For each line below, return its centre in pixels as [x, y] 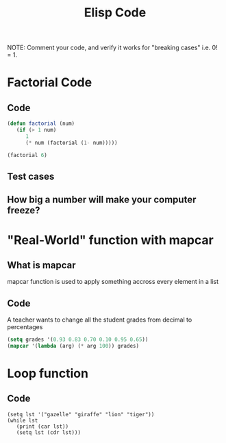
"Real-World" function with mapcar [110, 240]
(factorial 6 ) [27, 155]
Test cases [31, 176]
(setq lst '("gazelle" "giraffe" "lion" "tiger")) [81, 414]
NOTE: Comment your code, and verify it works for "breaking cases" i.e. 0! [112, 48]
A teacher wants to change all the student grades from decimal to [100, 320]
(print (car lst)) [42, 427]
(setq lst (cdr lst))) [48, 432]
